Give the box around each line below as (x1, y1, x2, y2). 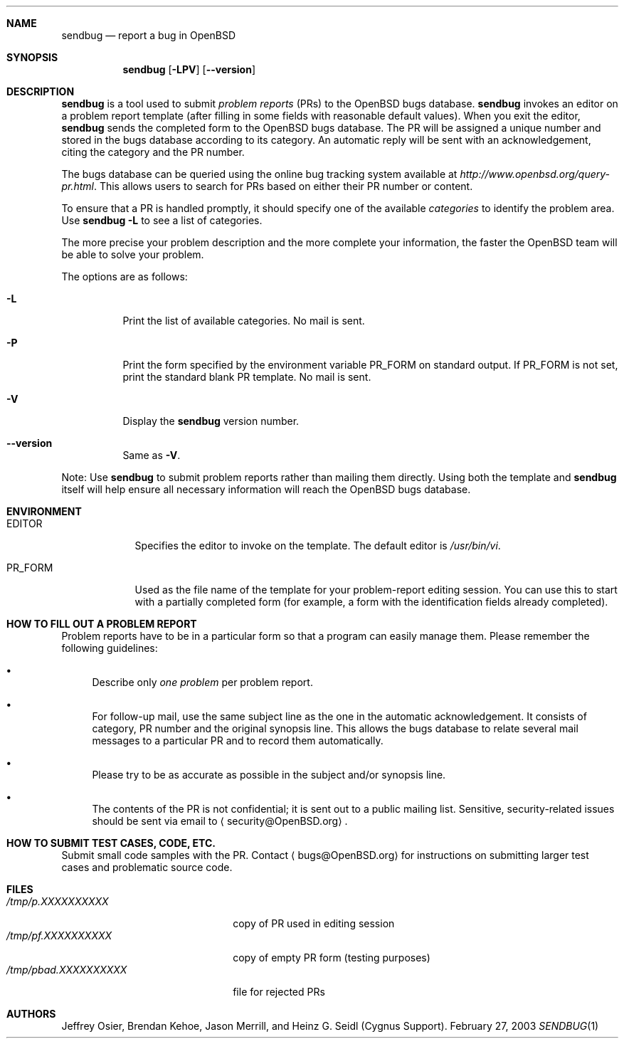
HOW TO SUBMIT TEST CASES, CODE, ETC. (6, 837, 216, 849)
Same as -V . (122, 449, 181, 461)
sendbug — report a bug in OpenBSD (61, 29, 236, 41)
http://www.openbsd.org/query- (460, 168, 610, 180)
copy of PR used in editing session (233, 917, 395, 929)
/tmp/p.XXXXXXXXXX (6, 895, 109, 907)
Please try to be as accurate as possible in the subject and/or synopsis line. (92, 769, 446, 781)
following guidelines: (61, 642, 158, 654)
